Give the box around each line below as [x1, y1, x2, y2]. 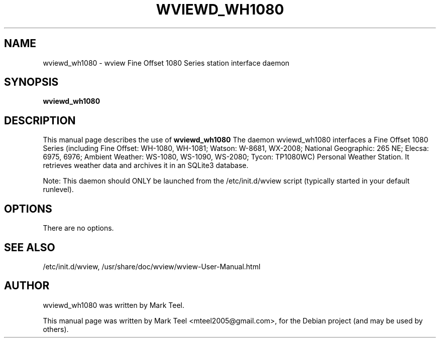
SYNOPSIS [4, 76, 59, 89]
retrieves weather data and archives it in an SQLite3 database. [43, 161, 249, 170]
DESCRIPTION [4, 114, 76, 127]
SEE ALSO [4, 241, 55, 254]
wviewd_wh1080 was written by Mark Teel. [43, 300, 185, 309]
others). [43, 324, 69, 333]
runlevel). [43, 185, 74, 194]
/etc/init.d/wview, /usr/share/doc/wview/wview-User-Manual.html [43, 262, 261, 271]
